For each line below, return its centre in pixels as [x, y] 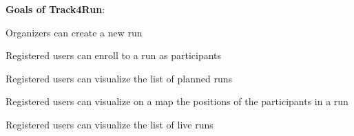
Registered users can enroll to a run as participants [114, 55]
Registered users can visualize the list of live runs [110, 124]
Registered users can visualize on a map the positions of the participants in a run [177, 101]
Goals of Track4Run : [55, 9]
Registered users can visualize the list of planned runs [119, 78]
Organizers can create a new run [74, 32]
